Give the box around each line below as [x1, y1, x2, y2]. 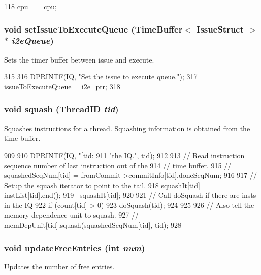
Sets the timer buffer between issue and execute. [4, 54, 154, 65]
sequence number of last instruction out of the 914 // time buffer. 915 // [4, 160, 232, 170]
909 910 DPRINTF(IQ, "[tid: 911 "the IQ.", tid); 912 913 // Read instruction [4, 149, 245, 160]
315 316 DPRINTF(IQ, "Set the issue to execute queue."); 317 [4, 71, 198, 82]
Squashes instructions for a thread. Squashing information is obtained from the [4, 123, 250, 133]
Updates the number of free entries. [4, 261, 115, 271]
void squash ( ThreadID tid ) [4, 103, 119, 115]
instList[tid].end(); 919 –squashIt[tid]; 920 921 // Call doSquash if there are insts [4, 190, 256, 200]
